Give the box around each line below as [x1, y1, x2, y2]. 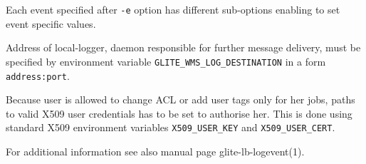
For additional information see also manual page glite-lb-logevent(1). [6, 144, 305, 158]
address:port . [6, 68, 70, 83]
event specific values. [6, 16, 96, 31]
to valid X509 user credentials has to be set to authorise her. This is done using [6, 106, 352, 121]
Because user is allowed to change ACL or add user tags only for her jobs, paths [6, 92, 355, 107]
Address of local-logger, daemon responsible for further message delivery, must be [6, 40, 361, 55]
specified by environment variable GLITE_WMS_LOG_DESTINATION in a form [6, 53, 326, 68]
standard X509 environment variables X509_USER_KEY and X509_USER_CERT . [6, 120, 335, 135]
